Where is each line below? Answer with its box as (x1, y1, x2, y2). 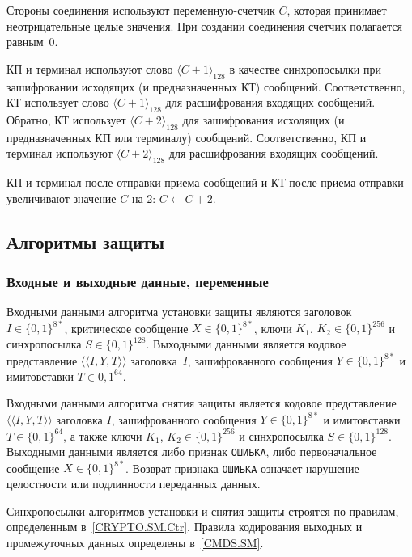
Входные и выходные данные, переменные (6, 272, 269, 292)
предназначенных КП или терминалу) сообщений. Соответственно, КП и (6, 129, 367, 146)
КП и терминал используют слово (6, 60, 173, 77)
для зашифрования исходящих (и (182, 111, 345, 128)
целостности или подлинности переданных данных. (6, 475, 261, 492)
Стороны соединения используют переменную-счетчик (6, 2, 275, 18)
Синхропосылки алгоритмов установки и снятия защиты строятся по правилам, (6, 502, 399, 519)
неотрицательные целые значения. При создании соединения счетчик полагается (6, 17, 402, 34)
